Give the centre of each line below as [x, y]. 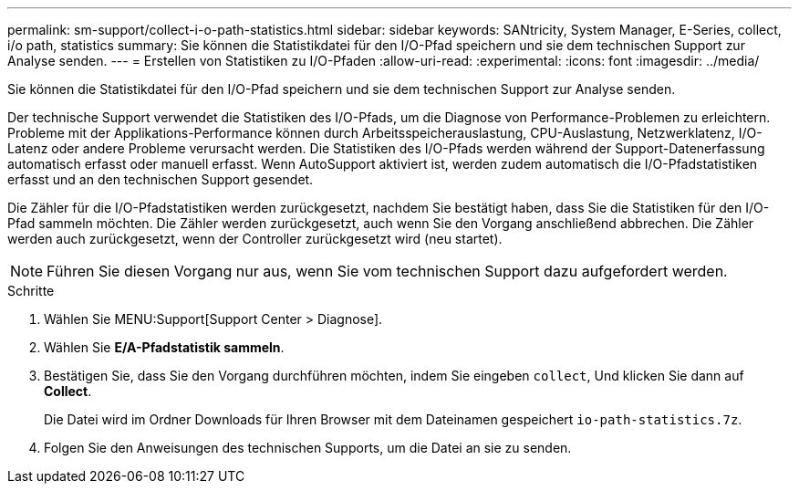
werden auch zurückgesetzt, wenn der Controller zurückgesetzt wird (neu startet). [255, 239]
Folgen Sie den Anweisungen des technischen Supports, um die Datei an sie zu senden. [308, 448]
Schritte [31, 291]
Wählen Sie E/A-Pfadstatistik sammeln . [164, 347]
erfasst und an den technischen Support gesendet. [161, 179]
